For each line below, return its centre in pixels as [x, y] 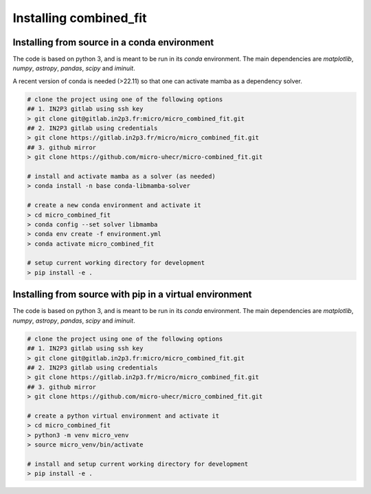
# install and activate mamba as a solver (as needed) [121, 176]
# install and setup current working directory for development [138, 464]
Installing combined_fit [80, 18]
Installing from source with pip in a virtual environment [132, 295]
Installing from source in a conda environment [113, 42]
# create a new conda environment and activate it [114, 205]
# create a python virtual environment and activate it [123, 416]
